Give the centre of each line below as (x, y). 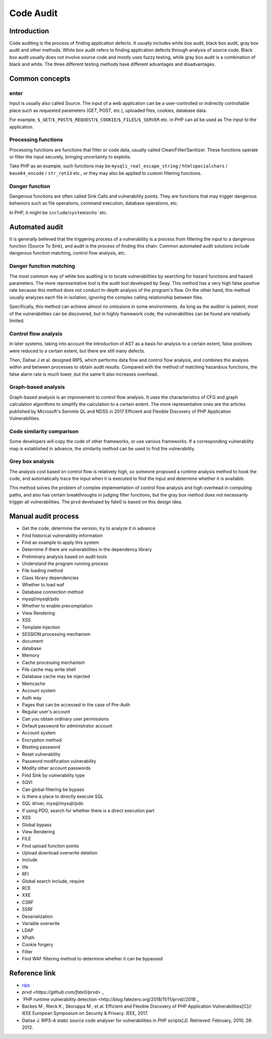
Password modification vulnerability (59, 761)
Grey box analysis (32, 461)
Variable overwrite (41, 923)
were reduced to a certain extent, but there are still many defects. (77, 351)
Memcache (33, 684)
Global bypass (37, 825)
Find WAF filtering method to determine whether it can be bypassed (92, 958)
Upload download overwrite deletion (60, 853)
